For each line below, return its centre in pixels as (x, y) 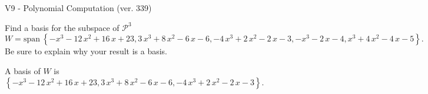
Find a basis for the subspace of (62, 27)
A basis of (23, 70)
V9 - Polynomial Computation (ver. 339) (78, 8)
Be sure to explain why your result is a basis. (86, 51)
